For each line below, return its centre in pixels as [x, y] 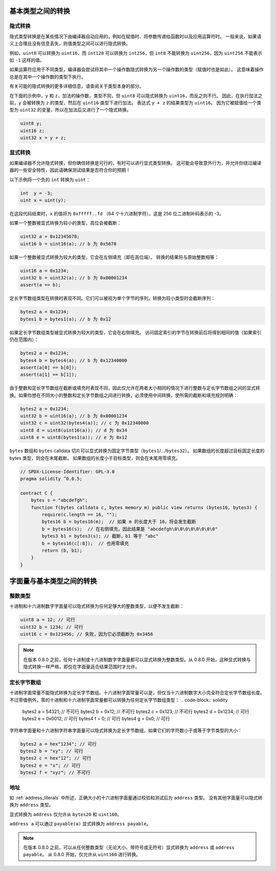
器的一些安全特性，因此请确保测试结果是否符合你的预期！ [70, 170]
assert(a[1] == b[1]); [49, 375]
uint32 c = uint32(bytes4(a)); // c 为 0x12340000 [85, 423]
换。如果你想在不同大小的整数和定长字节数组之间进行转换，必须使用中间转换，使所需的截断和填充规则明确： [123, 395]
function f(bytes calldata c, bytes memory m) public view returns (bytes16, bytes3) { [144, 507]
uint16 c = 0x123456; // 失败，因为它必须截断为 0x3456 [87, 634]
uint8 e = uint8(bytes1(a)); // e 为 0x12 [74, 438]
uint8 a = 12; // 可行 [48, 620]
